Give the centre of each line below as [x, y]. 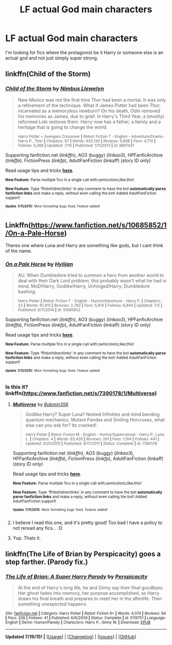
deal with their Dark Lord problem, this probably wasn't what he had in [92, 281]
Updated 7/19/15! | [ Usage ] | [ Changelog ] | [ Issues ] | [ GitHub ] [71, 637]
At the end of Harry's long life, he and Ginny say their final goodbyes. [91, 588]
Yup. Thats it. [27, 538]
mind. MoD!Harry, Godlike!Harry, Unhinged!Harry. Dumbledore [84, 286]
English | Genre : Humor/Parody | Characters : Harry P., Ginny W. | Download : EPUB [78, 622]
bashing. [27, 292]
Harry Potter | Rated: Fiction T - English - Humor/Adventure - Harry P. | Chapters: [89, 301]
